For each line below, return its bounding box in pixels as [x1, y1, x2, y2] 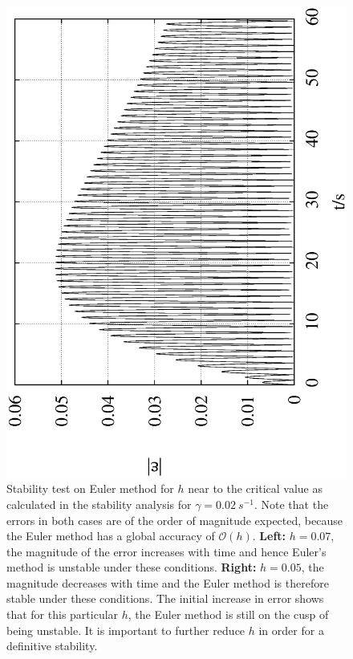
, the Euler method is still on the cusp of [128, 606, 329, 623]
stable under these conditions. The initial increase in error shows [6, 590, 324, 607]
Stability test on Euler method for [6, 480, 174, 497]
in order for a [258, 621, 324, 638]
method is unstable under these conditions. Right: [6, 559, 257, 576]
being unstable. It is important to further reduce [6, 621, 245, 638]
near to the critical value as [188, 480, 323, 497]
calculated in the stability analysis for [6, 495, 192, 512]
